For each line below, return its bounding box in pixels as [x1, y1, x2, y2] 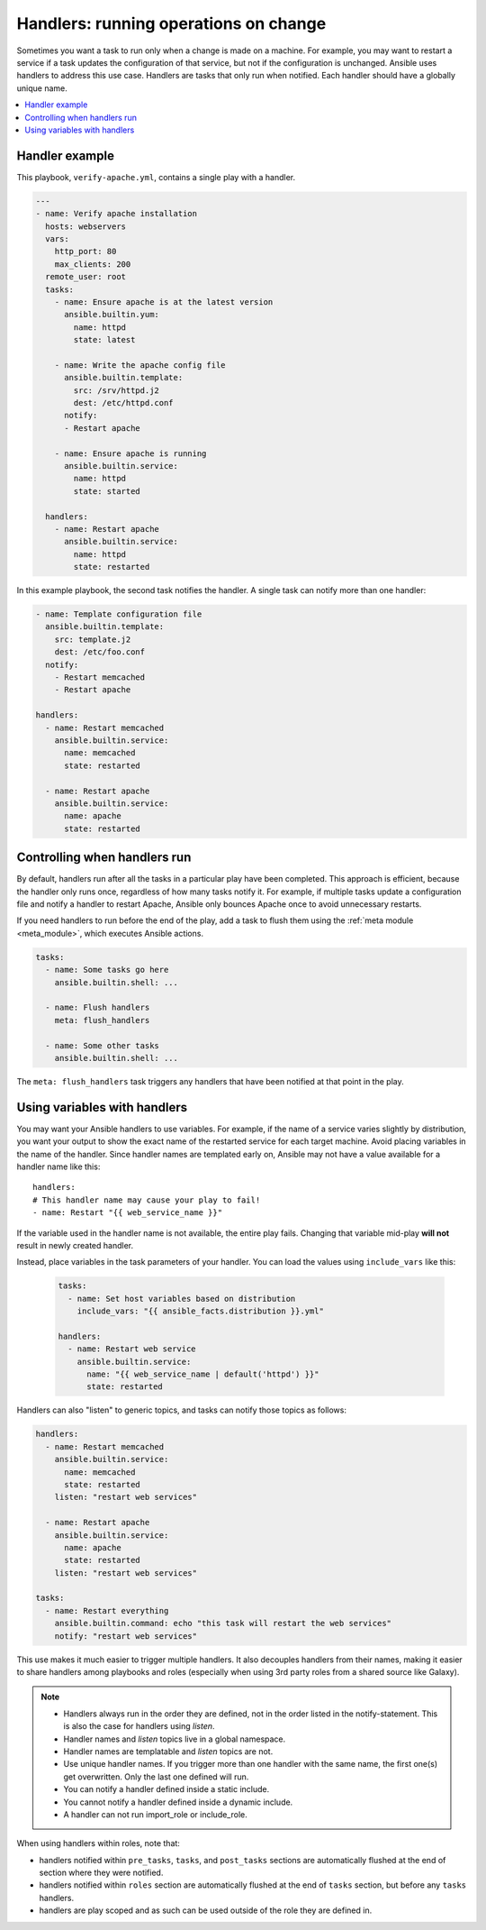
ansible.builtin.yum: [64, 309, 159, 320]
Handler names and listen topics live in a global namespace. [63, 1733, 286, 1744]
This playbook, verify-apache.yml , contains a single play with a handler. [16, 171, 296, 182]
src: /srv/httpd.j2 [73, 385, 159, 396]
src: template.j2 [54, 634, 131, 645]
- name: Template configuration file [35, 609, 202, 619]
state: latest [73, 334, 136, 345]
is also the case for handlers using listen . [63, 1721, 215, 1732]
